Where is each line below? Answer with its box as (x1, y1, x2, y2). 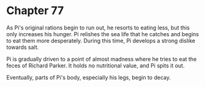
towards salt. (6, 43, 39, 51)
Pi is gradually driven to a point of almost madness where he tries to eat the (6, 55, 197, 62)
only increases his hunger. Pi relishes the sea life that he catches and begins (6, 30, 199, 37)
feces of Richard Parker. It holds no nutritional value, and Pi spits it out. (6, 62, 185, 69)
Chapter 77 (6, 4, 64, 18)
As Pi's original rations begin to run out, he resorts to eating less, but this (6, 24, 190, 31)
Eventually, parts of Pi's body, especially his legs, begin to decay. (6, 74, 171, 81)
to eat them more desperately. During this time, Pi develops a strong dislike (6, 37, 196, 44)
